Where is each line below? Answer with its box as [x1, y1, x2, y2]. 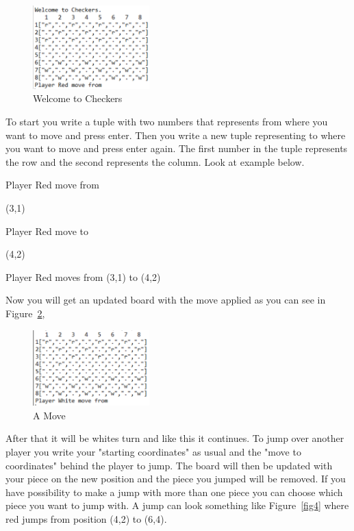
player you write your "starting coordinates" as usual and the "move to [5, 444, 301, 458]
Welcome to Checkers [33, 91, 123, 106]
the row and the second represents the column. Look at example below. [5, 154, 305, 169]
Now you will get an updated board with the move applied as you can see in [5, 293, 326, 307]
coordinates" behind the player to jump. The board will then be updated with [5, 458, 333, 472]
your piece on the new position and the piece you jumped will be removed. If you [5, 471, 346, 486]
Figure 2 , [5, 306, 45, 320]
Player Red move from [5, 177, 99, 192]
